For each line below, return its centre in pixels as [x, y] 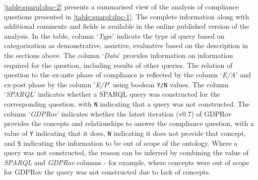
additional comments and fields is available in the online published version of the [127, 26]
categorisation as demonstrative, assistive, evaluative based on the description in [126, 45]
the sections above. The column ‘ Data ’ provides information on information [119, 55]
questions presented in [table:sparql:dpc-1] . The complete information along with [127, 16]
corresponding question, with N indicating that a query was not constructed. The [127, 104]
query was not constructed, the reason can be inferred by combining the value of [126, 152]
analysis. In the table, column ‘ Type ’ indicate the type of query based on [114, 35]
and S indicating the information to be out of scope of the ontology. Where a [121, 143]
